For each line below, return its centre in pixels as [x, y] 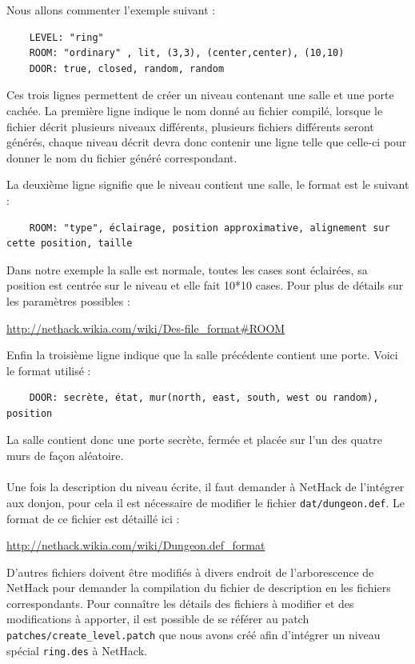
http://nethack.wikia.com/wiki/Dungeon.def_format [136, 545]
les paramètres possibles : [68, 300]
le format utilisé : [49, 370]
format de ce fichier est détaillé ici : [93, 518]
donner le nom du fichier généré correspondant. [122, 157]
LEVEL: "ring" [66, 37]
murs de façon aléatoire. [65, 456]
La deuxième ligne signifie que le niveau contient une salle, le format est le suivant [208, 184]
